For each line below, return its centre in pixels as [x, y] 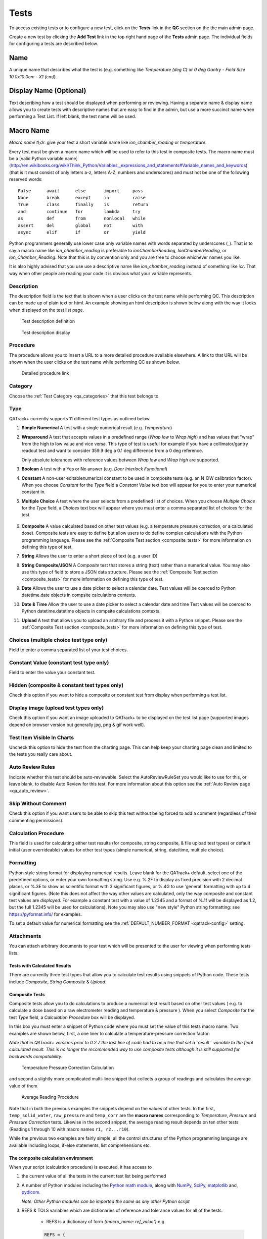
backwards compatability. [36, 1056]
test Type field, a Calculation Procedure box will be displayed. [72, 1017]
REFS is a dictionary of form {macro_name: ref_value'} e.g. [106, 1222]
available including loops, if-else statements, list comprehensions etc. [80, 1145]
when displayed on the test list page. [46, 310]
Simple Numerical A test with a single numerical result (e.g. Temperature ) [97, 428]
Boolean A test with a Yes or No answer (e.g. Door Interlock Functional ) [94, 469]
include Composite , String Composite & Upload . [58, 982]
